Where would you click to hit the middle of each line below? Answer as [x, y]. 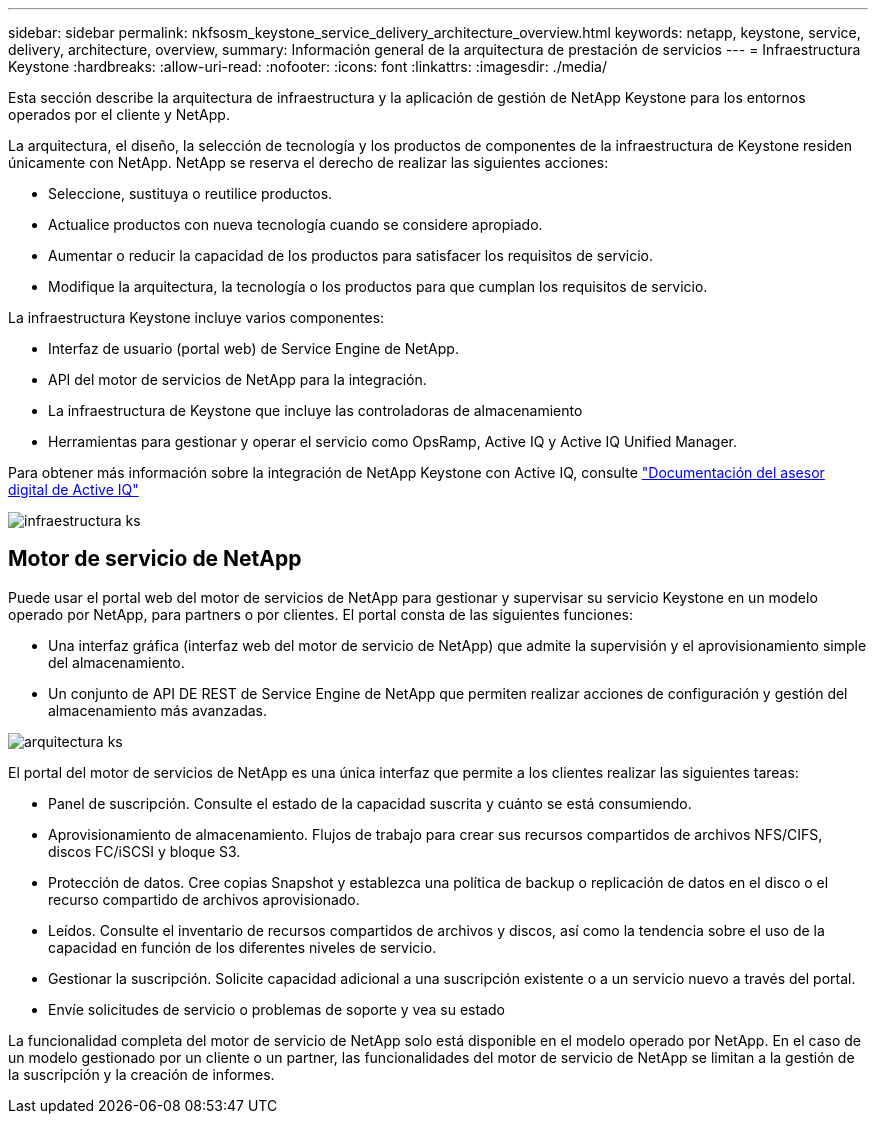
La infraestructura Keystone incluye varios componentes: [196, 317]
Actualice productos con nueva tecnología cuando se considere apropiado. [295, 224]
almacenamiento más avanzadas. [158, 710]
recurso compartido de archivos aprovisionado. [204, 899]
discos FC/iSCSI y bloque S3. [144, 851]
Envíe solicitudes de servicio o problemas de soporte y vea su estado [276, 1009]
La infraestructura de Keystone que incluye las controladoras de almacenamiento [315, 410]
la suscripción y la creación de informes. [141, 1074]
